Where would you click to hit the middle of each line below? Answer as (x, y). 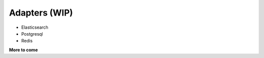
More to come (23, 50)
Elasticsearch (35, 27)
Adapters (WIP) (41, 13)
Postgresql (32, 34)
